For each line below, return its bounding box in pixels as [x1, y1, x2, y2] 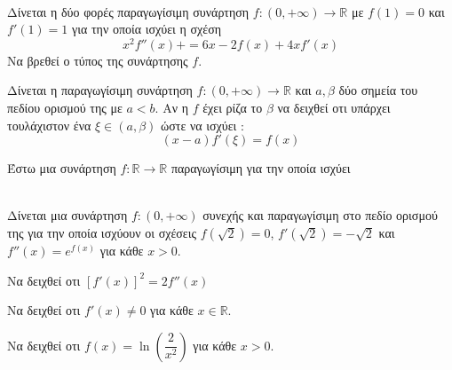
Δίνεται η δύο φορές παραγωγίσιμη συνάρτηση [7, 2, 250, 20]
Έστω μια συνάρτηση [7, 159, 116, 177]
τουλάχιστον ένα [7, 115, 91, 134]
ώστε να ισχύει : [160, 115, 244, 134]
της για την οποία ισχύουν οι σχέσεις [7, 224, 197, 242]
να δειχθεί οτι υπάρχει [277, 98, 391, 117]
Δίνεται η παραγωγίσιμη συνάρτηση [7, 81, 193, 99]
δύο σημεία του [338, 81, 418, 99]
